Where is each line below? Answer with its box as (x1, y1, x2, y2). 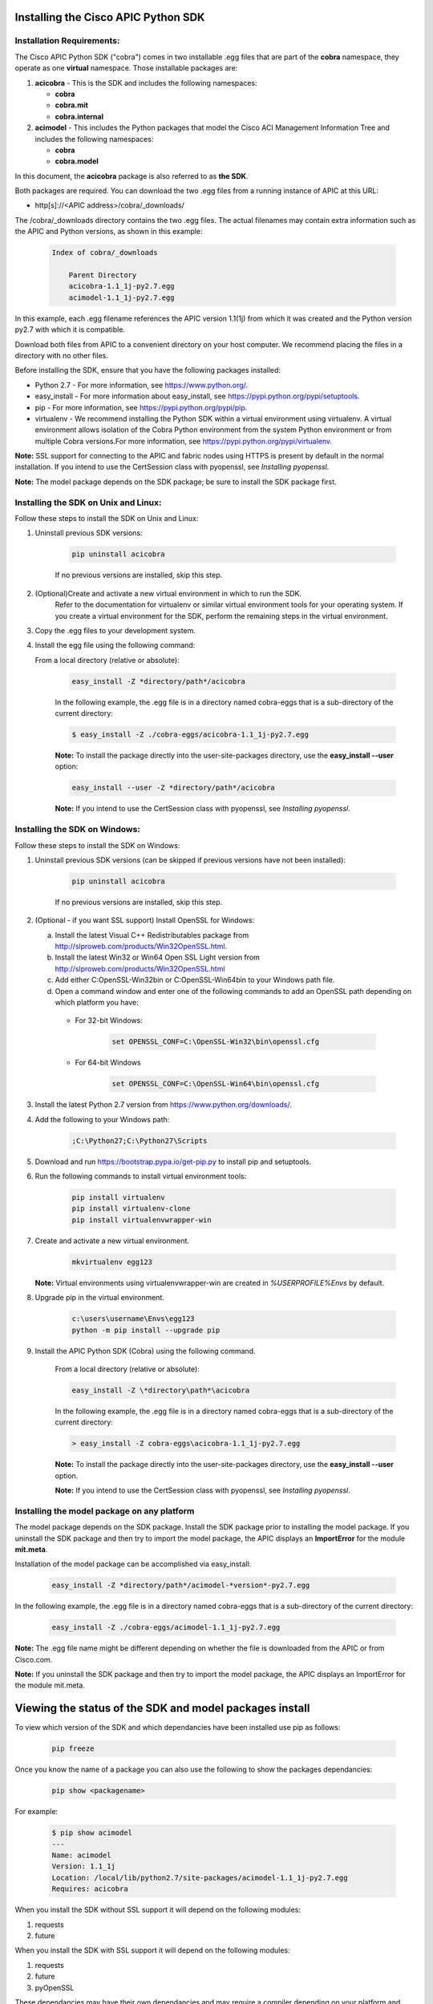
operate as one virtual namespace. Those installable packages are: (14, 63, 238, 73)
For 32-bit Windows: (75, 1016, 144, 1025)
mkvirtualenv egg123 (71, 1257, 152, 1267)
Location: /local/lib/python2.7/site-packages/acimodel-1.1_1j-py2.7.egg (51, 1873, 348, 1882)
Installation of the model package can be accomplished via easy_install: (14, 1559, 252, 1569)
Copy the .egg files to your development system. (34, 625, 196, 635)
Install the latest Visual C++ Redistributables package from (55, 930, 249, 939)
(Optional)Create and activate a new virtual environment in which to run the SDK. (34, 588, 302, 598)
